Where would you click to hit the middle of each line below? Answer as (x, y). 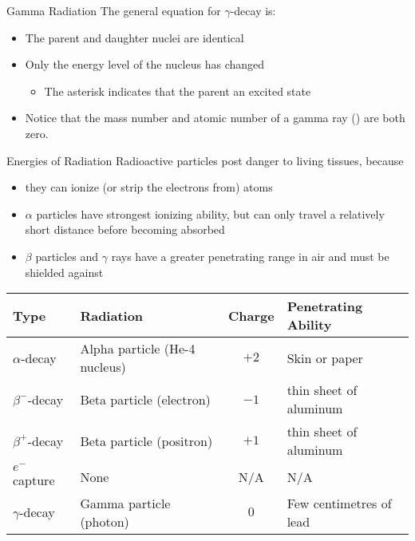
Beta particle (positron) (146, 440)
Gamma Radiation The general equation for (114, 10)
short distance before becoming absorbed (125, 229)
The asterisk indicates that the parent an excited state (178, 91)
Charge (251, 315)
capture (34, 480)
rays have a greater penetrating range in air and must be (250, 256)
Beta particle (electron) (145, 399)
